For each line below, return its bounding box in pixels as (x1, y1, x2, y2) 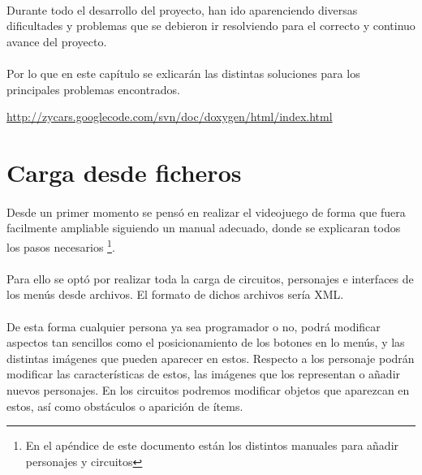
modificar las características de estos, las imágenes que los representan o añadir (6, 365, 401, 382)
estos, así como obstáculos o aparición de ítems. (6, 397, 243, 414)
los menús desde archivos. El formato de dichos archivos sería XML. (6, 286, 344, 303)
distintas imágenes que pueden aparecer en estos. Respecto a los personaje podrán (6, 349, 415, 366)
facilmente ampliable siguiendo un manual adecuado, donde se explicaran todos (6, 219, 401, 236)
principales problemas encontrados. (6, 80, 180, 97)
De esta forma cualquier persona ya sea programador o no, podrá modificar (6, 317, 381, 335)
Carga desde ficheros (6, 155, 242, 188)
